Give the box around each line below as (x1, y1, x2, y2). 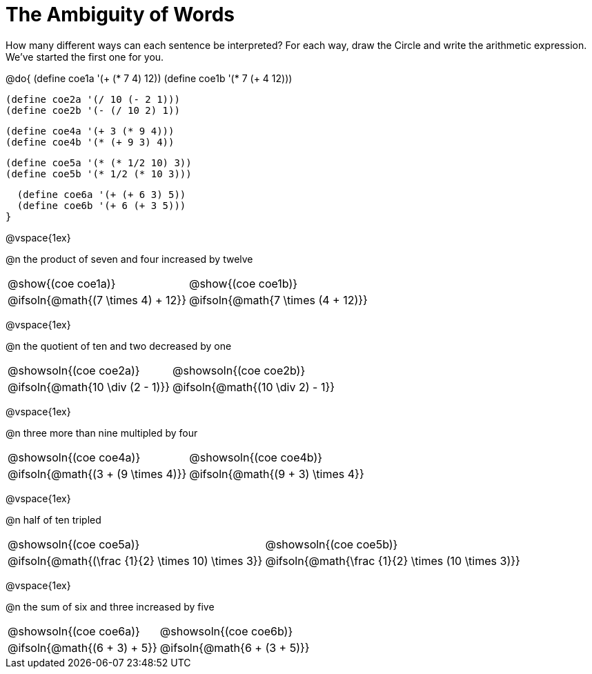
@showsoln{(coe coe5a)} (8, 537, 140, 551)
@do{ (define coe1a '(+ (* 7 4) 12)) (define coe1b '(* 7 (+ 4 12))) (6, 72, 293, 84)
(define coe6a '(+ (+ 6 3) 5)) (17, 188, 186, 200)
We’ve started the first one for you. (6, 50, 164, 63)
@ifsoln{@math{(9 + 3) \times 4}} (189, 466, 364, 481)
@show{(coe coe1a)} (8, 276, 116, 290)
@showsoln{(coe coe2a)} (8, 363, 140, 377)
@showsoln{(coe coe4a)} (8, 450, 141, 464)
